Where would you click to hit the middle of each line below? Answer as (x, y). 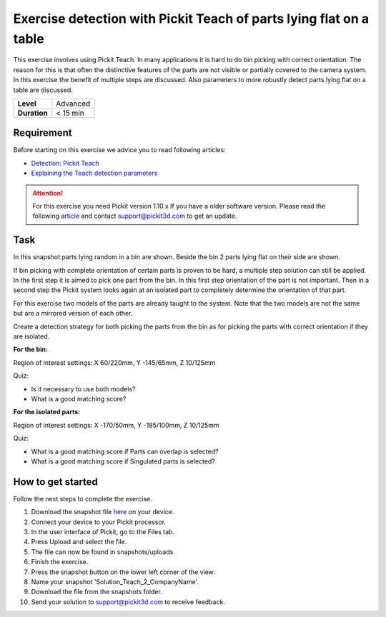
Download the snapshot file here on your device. (103, 512)
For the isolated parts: (47, 412)
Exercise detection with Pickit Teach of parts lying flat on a (191, 19)
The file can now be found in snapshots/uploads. (103, 552)
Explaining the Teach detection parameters (94, 173)
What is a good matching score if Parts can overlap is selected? (125, 451)
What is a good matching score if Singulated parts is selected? (123, 461)
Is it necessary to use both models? (83, 388)
